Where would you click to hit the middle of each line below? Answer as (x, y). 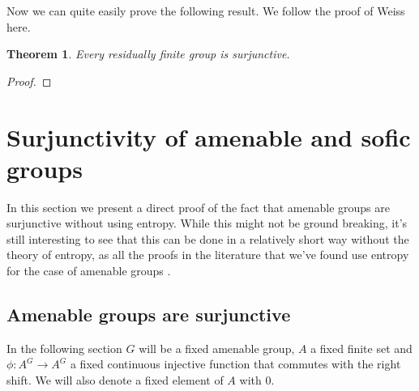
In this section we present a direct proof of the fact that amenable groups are (198, 207)
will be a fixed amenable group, (217, 348)
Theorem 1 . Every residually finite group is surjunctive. (148, 54)
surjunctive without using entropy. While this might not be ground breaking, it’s (207, 223)
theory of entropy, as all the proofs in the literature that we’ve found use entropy (208, 255)
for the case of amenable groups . (89, 271)
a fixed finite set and (361, 348)
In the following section (64, 348)
